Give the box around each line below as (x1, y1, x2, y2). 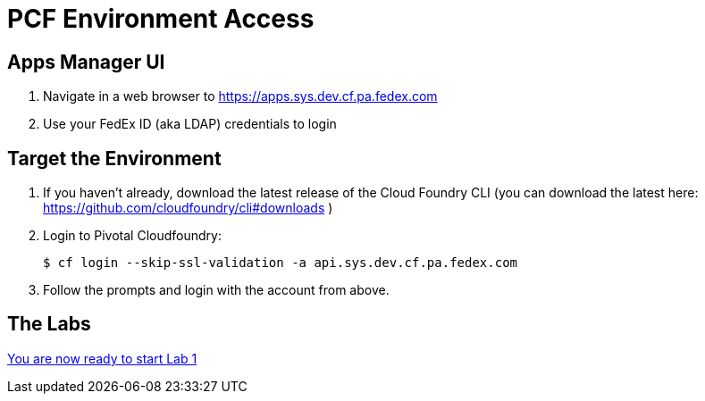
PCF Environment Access (7, 4, 315, 34)
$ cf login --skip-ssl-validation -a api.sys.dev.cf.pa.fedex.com (43, 255, 518, 271)
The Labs (7, 313, 91, 336)
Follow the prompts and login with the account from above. (43, 282, 390, 298)
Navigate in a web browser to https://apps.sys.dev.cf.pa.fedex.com (43, 88, 438, 104)
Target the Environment (7, 146, 222, 170)
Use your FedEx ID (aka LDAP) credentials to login (43, 116, 337, 132)
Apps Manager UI (7, 50, 165, 73)
